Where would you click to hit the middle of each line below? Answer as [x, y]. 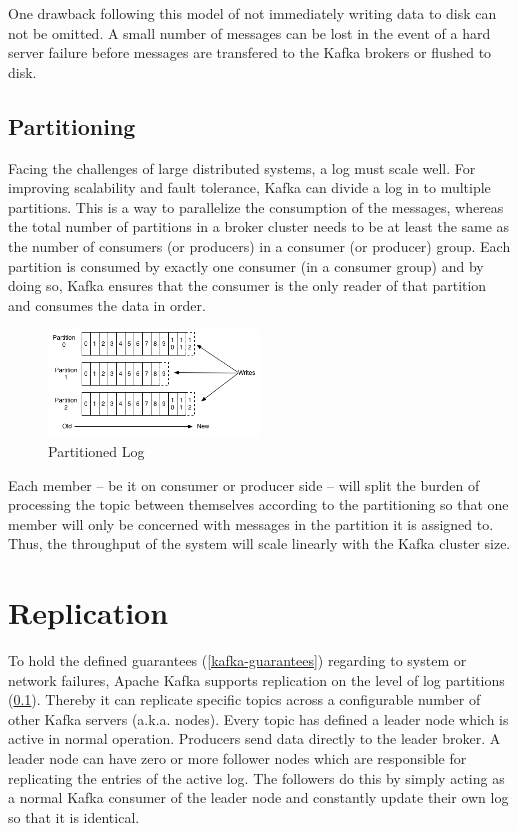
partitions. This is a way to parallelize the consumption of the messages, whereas [256, 206]
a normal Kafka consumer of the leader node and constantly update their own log [258, 797]
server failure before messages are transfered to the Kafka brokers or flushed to [250, 52]
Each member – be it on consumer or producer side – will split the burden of [244, 484]
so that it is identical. [74, 816]
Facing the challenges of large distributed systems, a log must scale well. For [242, 167]
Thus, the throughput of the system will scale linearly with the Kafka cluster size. [259, 543]
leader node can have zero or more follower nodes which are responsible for [237, 758]
